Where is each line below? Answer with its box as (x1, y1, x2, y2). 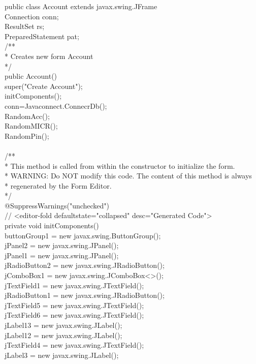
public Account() (5, 71, 57, 81)
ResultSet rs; (5, 21, 45, 32)
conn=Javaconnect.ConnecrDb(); (5, 100, 107, 111)
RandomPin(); (5, 130, 49, 141)
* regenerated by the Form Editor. (5, 180, 112, 191)
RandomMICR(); (5, 120, 58, 131)
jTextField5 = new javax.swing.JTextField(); (5, 299, 144, 310)
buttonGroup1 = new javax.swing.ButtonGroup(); (5, 230, 161, 240)
